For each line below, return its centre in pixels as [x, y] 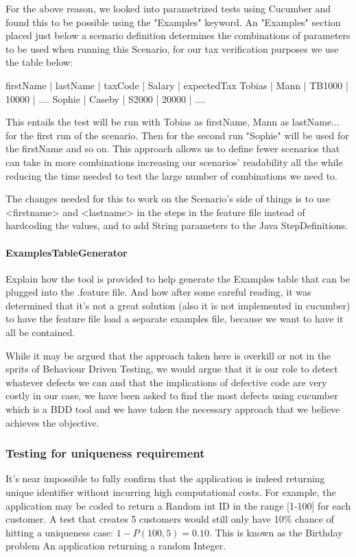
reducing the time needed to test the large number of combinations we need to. [172, 175]
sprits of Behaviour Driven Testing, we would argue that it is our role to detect [172, 369]
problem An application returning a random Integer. [116, 546]
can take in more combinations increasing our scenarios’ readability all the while [174, 162]
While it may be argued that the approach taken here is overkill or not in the [168, 355]
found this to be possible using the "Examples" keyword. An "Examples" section [173, 22]
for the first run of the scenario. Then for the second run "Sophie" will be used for [177, 135]
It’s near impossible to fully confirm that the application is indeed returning [165, 478]
